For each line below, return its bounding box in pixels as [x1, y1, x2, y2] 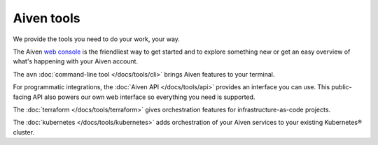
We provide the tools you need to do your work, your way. [13, 35, 180, 43]
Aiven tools [13, 10, 80, 26]
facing [13, 93, 31, 101]
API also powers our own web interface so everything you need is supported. [32, 93, 255, 101]
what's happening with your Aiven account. [13, 57, 139, 66]
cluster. [13, 128, 35, 136]
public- [331, 83, 353, 91]
